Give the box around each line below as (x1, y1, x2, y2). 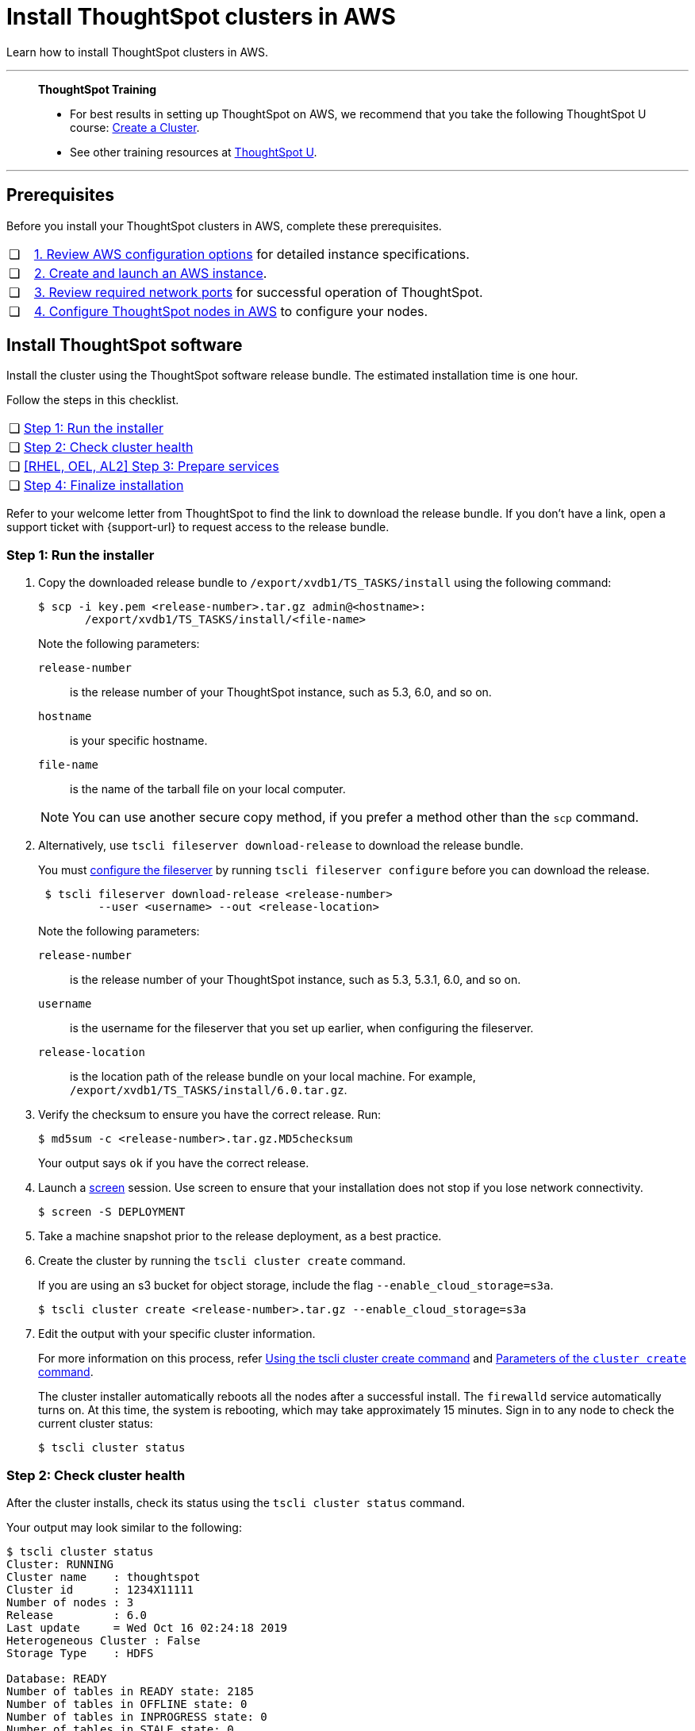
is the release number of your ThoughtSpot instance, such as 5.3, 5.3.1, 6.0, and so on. (70, 973, 521, 987)
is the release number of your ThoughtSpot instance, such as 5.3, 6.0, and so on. (70, 685, 492, 700)
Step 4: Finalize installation (24, 477, 184, 494)
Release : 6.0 (6, 1608, 148, 1621)
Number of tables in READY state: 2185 (6, 1684, 254, 1698)
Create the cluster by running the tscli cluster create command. (38, 1254, 406, 1268)
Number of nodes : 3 (6, 1595, 134, 1609)
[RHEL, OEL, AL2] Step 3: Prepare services (24, 458, 279, 475)
